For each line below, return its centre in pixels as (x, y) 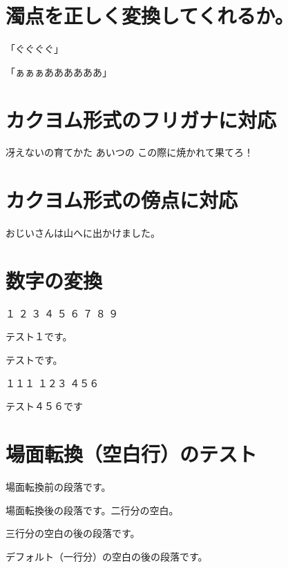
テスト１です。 (39, 336)
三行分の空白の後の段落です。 (73, 533)
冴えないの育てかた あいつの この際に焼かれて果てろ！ (129, 152)
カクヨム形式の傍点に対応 (122, 200)
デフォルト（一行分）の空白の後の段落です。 (107, 556)
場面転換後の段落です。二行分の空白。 (92, 510)
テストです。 (34, 360)
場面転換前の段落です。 (58, 486)
